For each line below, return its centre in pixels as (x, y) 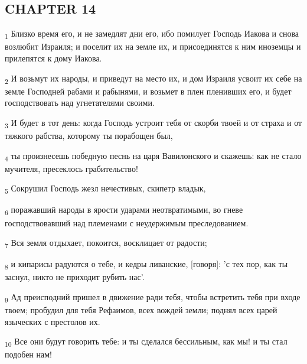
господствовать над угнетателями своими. (80, 103)
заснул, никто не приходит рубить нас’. (75, 277)
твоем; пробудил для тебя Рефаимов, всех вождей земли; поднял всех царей (141, 310)
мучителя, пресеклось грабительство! (71, 168)
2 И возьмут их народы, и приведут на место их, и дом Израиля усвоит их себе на (153, 79)
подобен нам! (28, 354)
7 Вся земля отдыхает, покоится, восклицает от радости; (106, 243)
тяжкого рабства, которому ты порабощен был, (89, 135)
